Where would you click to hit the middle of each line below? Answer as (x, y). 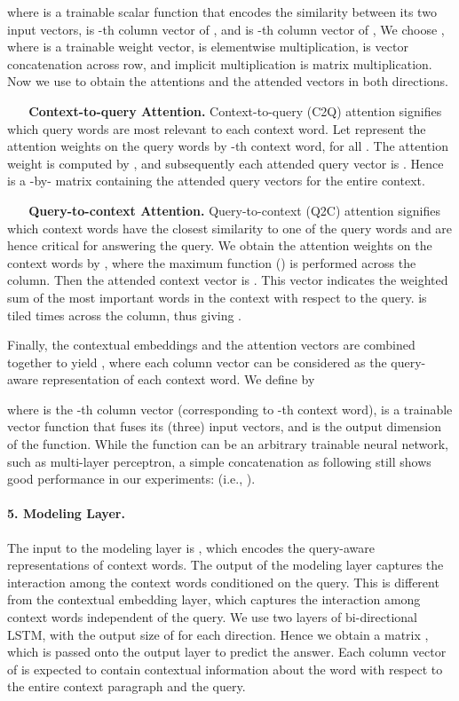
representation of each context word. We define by (178, 379)
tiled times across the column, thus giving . (124, 315)
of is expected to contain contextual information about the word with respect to (225, 669)
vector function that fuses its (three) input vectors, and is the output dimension (225, 426)
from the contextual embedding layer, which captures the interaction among (214, 599)
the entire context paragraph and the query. (127, 686)
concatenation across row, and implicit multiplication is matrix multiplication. (220, 63)
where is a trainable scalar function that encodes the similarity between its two (222, 12)
